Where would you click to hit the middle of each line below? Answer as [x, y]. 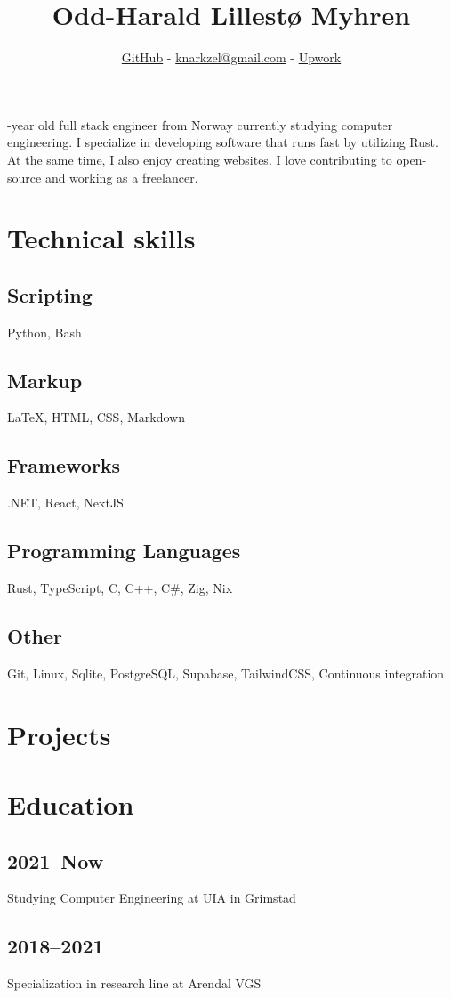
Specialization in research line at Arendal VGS [134, 983]
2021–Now [56, 860]
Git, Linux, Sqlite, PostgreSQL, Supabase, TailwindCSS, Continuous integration [226, 673]
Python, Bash [44, 332]
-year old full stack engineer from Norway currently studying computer [200, 124]
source [24, 177]
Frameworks [64, 465]
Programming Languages [124, 551]
